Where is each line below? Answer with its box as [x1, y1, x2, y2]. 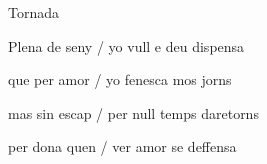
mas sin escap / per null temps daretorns [8, 102, 259, 123]
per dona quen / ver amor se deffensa [8, 136, 237, 157]
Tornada [8, 2, 60, 22]
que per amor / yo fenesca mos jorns [8, 69, 232, 90]
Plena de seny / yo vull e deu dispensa [8, 35, 245, 56]
